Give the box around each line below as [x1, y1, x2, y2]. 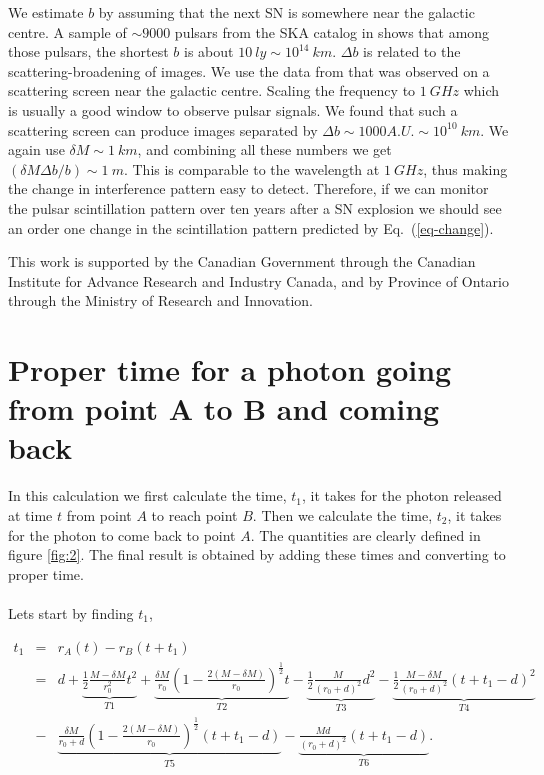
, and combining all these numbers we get [137, 139, 392, 160]
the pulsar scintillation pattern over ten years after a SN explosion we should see [8, 197, 502, 218]
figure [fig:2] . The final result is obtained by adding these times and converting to [8, 544, 506, 565]
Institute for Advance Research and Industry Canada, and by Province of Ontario [8, 270, 509, 291]
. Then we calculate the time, [252, 505, 433, 525]
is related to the [363, 41, 461, 62]
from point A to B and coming [8, 388, 440, 429]
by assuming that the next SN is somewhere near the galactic [98, 2, 475, 22]
